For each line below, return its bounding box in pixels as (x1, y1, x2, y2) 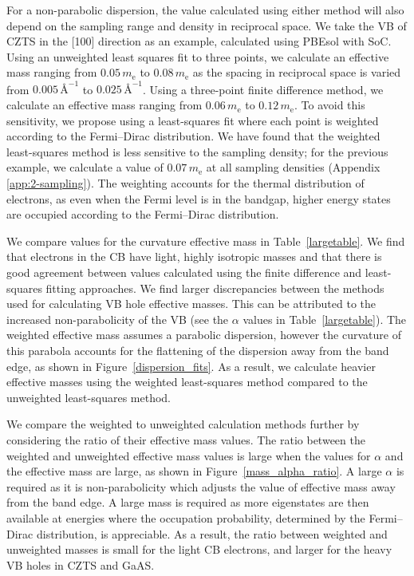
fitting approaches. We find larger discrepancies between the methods (45, 279, 384, 296)
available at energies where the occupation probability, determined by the (6, 509, 365, 526)
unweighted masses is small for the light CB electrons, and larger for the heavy (6, 541, 392, 558)
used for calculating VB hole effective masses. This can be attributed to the (6, 295, 376, 312)
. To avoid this (294, 97, 365, 113)
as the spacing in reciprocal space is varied (192, 64, 401, 81)
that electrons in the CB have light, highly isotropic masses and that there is (6, 248, 382, 265)
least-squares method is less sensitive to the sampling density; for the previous (6, 143, 388, 160)
